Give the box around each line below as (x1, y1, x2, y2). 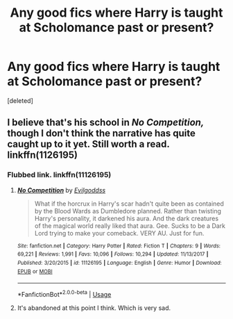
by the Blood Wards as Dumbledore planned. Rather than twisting (34, 206, 222, 215)
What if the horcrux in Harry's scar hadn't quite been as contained (34, 199, 224, 208)
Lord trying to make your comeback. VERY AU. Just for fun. (34, 229, 205, 237)
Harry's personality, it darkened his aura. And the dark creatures (34, 214, 219, 222)
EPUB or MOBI (17, 268, 53, 275)
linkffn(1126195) (7, 149, 78, 161)
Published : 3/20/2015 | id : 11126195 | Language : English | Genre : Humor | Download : (17, 259, 222, 266)
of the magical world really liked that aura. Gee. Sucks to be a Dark (34, 221, 226, 230)
